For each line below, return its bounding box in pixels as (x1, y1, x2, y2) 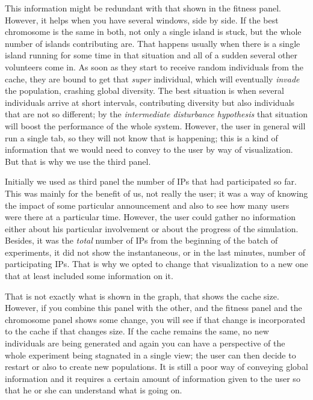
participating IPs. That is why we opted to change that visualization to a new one (5, 257, 308, 270)
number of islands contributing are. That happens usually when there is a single (5, 37, 300, 49)
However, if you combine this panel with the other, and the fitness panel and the (5, 301, 302, 314)
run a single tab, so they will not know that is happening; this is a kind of (5, 131, 278, 144)
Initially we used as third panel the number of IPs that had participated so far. (5, 175, 297, 188)
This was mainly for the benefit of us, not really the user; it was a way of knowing (5, 186, 308, 199)
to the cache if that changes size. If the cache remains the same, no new (5, 325, 269, 337)
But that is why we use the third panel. (5, 155, 151, 167)
